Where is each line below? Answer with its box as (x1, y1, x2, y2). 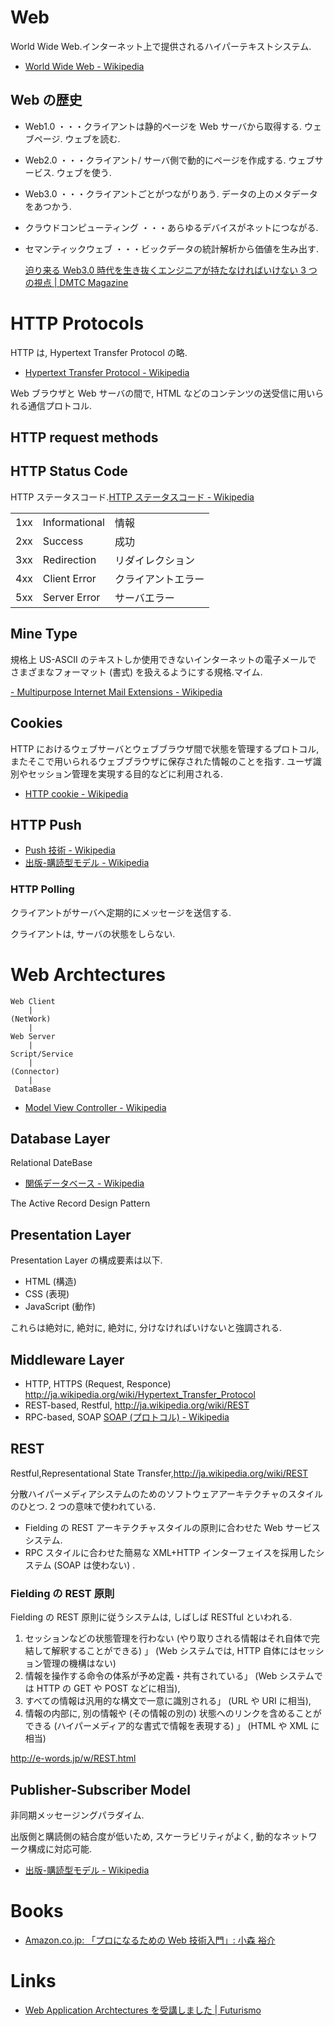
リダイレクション (114, 553, 195, 567)
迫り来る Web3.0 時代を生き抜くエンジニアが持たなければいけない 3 (24, 264, 307, 276)
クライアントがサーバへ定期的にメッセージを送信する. (10, 906, 232, 918)
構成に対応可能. (27, 1842, 93, 1855)
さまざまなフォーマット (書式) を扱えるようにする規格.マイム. (10, 666, 263, 678)
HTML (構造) (24, 1276, 77, 1288)
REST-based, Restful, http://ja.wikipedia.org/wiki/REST (24, 1399, 250, 1411)
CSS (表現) (24, 1288, 70, 1300)
